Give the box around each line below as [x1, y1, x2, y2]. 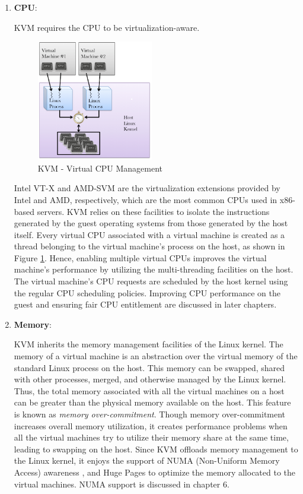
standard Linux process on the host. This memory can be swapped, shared [14, 361, 285, 373]
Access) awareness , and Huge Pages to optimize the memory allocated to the [14, 465, 296, 478]
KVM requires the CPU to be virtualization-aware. [14, 21, 200, 33]
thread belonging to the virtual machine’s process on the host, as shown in [14, 240, 285, 252]
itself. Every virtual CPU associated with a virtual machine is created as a [14, 228, 285, 240]
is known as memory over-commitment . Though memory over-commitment [14, 408, 286, 420]
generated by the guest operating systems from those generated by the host [14, 217, 288, 229]
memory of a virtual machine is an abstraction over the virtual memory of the [14, 350, 298, 362]
